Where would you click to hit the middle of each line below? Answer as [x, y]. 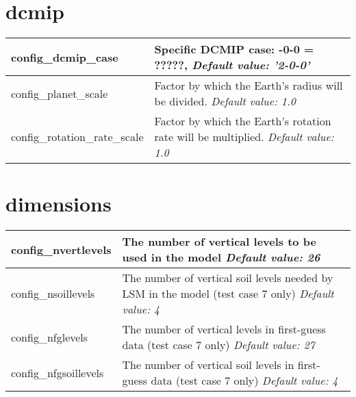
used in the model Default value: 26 [221, 257]
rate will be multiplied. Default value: [244, 137]
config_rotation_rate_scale [77, 137]
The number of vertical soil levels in [208, 365]
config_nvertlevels [61, 249]
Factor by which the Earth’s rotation [243, 121]
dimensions [59, 204]
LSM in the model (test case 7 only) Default [228, 294]
